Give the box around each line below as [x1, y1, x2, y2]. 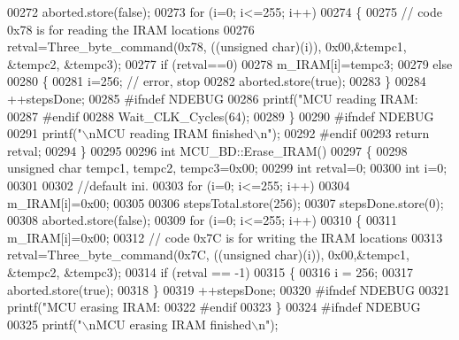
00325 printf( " [7, 314, 82, 333]
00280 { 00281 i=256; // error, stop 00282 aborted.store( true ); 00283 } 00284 [7, 72, 426, 90]
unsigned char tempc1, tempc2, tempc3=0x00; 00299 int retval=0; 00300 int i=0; [7, 158, 448, 177]
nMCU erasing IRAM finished [88, 314, 252, 333]
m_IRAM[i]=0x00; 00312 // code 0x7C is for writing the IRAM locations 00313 [7, 228, 443, 246]
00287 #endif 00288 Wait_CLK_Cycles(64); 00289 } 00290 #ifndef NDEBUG [7, 106, 434, 125]
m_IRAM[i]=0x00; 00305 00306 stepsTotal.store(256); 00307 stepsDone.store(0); [7, 193, 444, 212]
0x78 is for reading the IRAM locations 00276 [7, 19, 255, 38]
